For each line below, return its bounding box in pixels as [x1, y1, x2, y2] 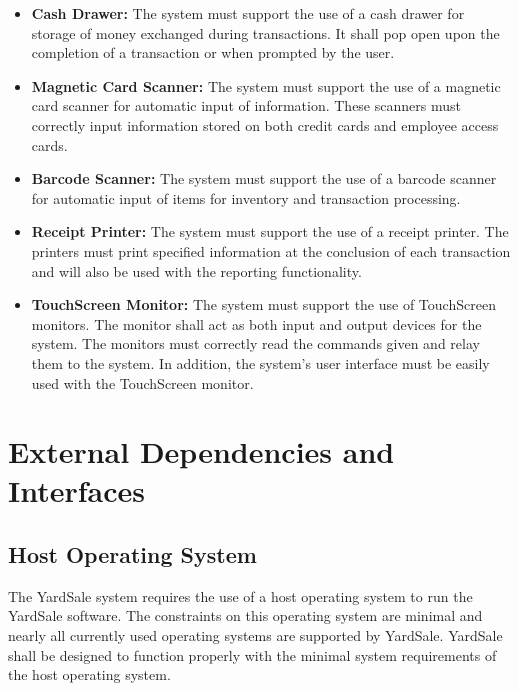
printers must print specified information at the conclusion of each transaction [31, 240, 511, 261]
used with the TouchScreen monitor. [31, 372, 254, 393]
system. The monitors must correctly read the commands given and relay [31, 333, 480, 354]
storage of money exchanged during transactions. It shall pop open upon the [31, 22, 500, 43]
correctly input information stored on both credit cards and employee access [31, 114, 499, 135]
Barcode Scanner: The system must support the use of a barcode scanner [31, 168, 497, 189]
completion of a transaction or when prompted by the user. [31, 42, 395, 63]
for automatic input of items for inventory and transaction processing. [31, 187, 461, 208]
